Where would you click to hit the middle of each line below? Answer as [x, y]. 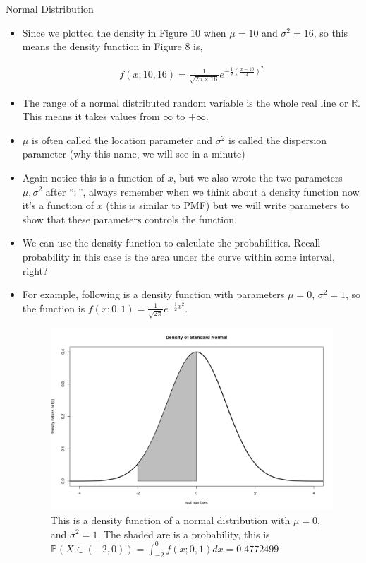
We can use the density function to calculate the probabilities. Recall [171, 243]
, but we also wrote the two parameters [258, 177]
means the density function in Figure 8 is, [112, 46]
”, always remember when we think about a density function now [219, 191]
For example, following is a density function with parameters [153, 294]
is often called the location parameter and [122, 140]
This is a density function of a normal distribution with [170, 520]
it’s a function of [58, 205]
